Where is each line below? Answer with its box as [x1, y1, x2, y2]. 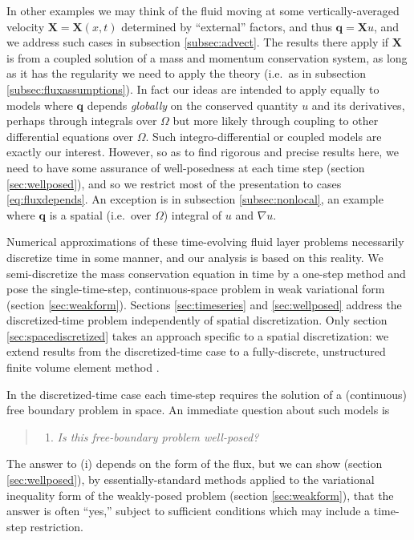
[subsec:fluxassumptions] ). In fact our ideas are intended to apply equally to [6, 80, 379, 97]
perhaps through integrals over [6, 112, 157, 129]
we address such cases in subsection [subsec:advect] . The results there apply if [6, 34, 389, 50]
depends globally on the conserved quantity [87, 96, 298, 113]
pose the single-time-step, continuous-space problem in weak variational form [6, 280, 385, 297]
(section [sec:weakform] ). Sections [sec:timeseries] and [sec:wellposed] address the [6, 296, 402, 312]
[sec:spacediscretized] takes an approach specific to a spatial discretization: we [6, 327, 389, 344]
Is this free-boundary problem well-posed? [57, 428, 259, 445]
